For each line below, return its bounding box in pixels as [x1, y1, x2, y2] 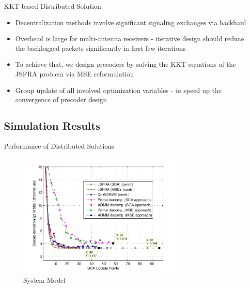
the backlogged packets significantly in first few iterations [15, 43, 186, 53]
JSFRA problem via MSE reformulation [15, 68, 134, 78]
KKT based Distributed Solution [4, 1, 101, 11]
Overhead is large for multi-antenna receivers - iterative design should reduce [15, 33, 244, 44]
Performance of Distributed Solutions [4, 140, 114, 151]
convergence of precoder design [15, 94, 107, 105]
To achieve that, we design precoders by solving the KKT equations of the [15, 59, 236, 69]
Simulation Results [4, 118, 100, 133]
